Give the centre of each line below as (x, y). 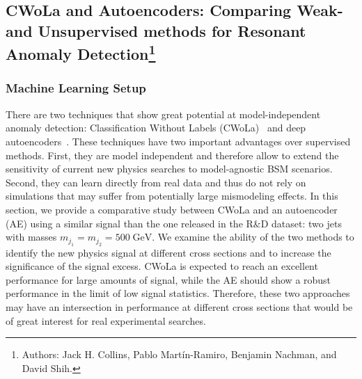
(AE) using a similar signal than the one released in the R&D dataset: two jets (174, 223)
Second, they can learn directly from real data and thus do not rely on (156, 182)
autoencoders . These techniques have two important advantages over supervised (178, 141)
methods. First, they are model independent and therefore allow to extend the (172, 155)
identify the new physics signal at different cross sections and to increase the (168, 252)
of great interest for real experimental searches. (106, 320)
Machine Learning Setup (76, 88)
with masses (31, 237)
